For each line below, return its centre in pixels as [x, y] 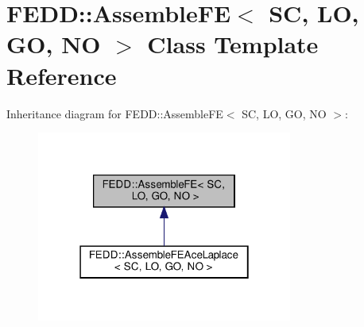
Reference [62, 75]
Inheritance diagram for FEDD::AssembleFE [115, 113]
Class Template [233, 44]
